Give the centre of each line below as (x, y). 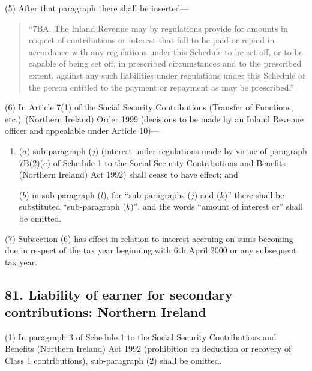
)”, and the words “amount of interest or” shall (217, 206)
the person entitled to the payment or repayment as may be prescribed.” (161, 87)
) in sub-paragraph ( (63, 194)
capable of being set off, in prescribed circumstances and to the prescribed (165, 63)
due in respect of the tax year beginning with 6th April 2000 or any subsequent (151, 250)
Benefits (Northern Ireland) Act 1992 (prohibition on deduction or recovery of (148, 348)
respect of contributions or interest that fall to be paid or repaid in (151, 40)
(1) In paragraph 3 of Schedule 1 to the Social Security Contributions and (141, 336)
